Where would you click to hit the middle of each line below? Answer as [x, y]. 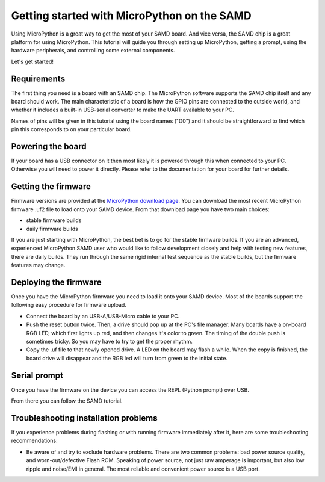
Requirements [38, 79]
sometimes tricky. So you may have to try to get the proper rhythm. [109, 341]
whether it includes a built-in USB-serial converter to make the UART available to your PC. [123, 110]
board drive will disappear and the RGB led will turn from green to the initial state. [127, 358]
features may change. [38, 265]
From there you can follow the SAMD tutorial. [67, 401]
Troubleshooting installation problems [84, 418]
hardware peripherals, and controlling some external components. [93, 51]
